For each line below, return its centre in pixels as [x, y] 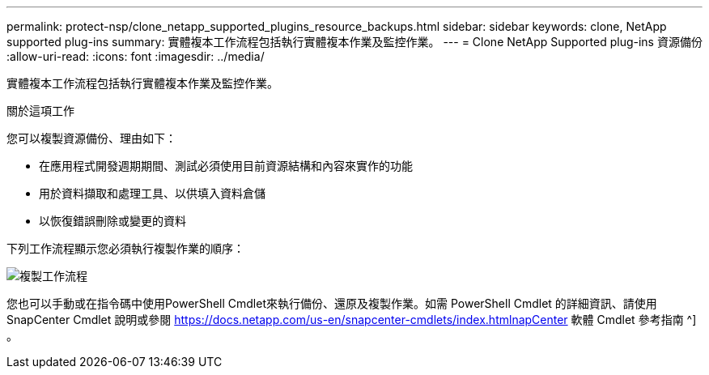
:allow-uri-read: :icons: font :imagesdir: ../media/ [136, 56]
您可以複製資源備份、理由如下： [91, 138]
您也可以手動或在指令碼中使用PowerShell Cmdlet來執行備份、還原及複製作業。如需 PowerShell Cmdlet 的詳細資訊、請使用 [332, 303]
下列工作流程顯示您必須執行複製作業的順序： [125, 248]
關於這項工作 [40, 111]
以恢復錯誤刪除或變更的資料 [113, 221]
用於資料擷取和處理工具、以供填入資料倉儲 [152, 193]
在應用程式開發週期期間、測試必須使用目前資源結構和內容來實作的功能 [226, 166]
